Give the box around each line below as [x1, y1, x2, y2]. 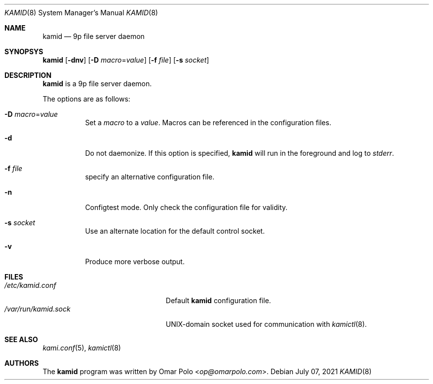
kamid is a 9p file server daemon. [42, 79, 152, 88]
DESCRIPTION [4, 71, 52, 79]
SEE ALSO [4, 335, 38, 344]
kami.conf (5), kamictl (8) [42, 344, 121, 352]
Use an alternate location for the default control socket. [85, 227, 265, 235]
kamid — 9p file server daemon [42, 32, 145, 40]
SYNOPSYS [4, 47, 43, 56]
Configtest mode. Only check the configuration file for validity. [85, 203, 288, 211]
